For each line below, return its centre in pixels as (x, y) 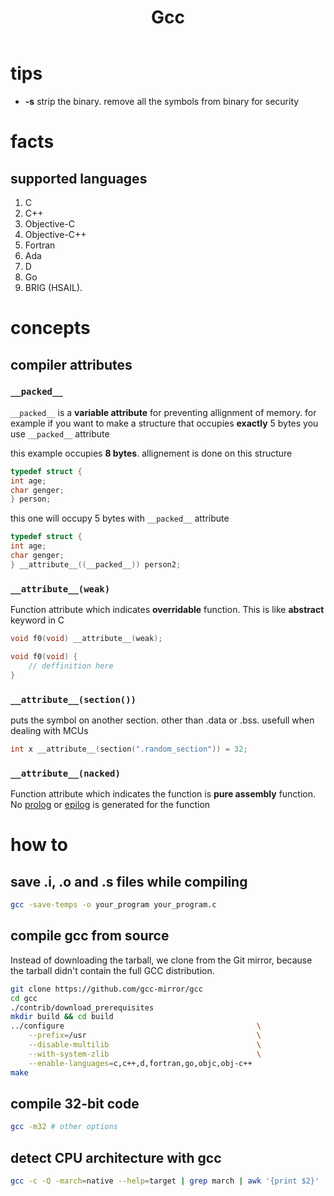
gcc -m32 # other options (64, 1127)
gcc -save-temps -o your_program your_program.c (113, 905)
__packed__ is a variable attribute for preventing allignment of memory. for (163, 412)
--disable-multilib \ (145, 1045)
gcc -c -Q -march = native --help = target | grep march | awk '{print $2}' (165, 1181)
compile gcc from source (90, 936)
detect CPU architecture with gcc (116, 1157)
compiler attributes (71, 364)
